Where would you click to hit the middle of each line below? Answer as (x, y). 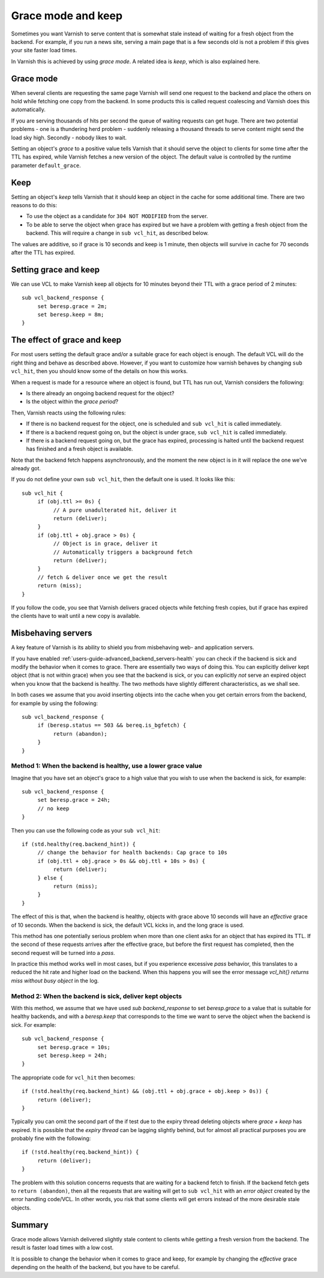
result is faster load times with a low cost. (62, 1248)
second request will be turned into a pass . (63, 952)
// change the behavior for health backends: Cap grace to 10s (132, 853)
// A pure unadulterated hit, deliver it (115, 510)
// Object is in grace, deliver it (106, 544)
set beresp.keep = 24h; (72, 1055)
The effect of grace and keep (66, 340)
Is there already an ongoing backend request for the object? (100, 393)
